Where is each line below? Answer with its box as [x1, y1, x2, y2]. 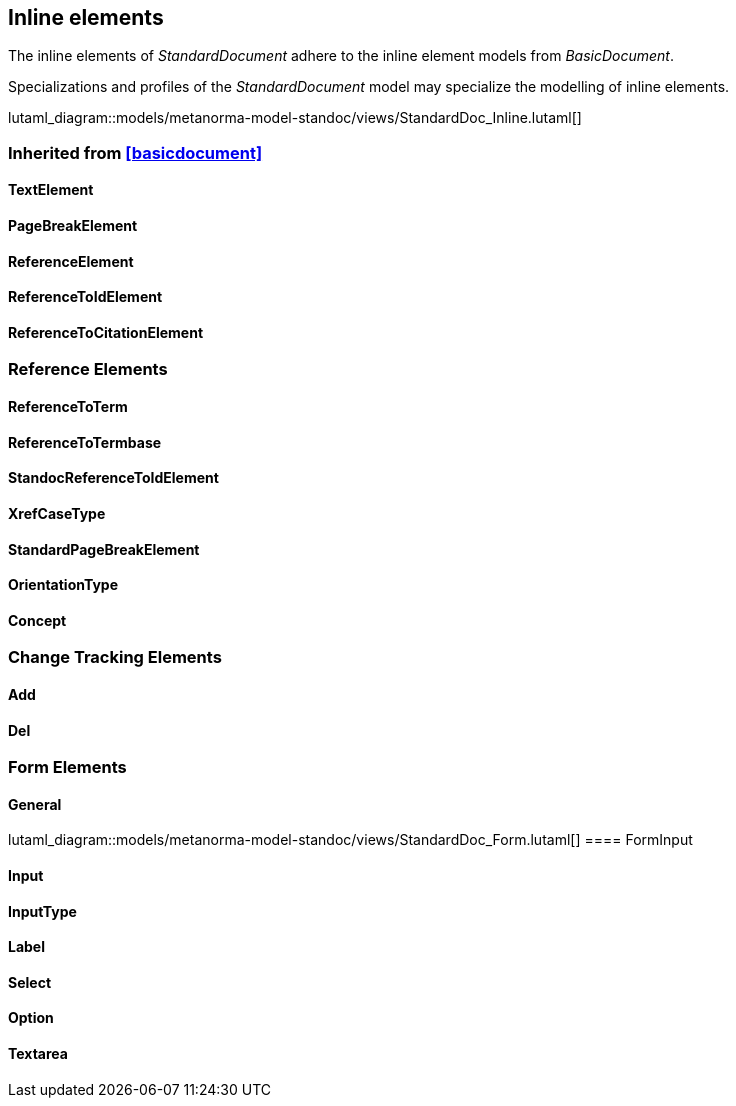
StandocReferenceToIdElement [8, 469, 219, 487]
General [8, 795, 62, 813]
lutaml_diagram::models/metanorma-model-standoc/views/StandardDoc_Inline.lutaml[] [8, 109, 582, 127]
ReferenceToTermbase [8, 433, 162, 451]
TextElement [8, 181, 94, 199]
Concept [8, 611, 67, 629]
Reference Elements [8, 359, 168, 380]
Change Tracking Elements [8, 647, 222, 668]
